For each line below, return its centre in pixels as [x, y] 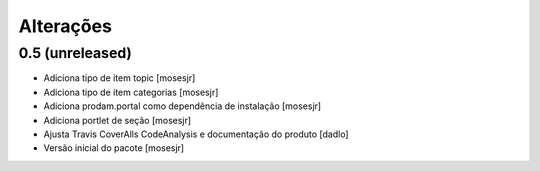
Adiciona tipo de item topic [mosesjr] [119, 78]
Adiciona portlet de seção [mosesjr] [117, 120]
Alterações [65, 26]
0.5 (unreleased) [75, 53]
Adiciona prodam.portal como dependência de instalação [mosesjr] [182, 106]
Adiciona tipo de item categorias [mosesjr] [131, 92]
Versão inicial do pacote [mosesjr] [114, 148]
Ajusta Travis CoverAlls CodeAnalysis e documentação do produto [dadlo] [196, 134]
